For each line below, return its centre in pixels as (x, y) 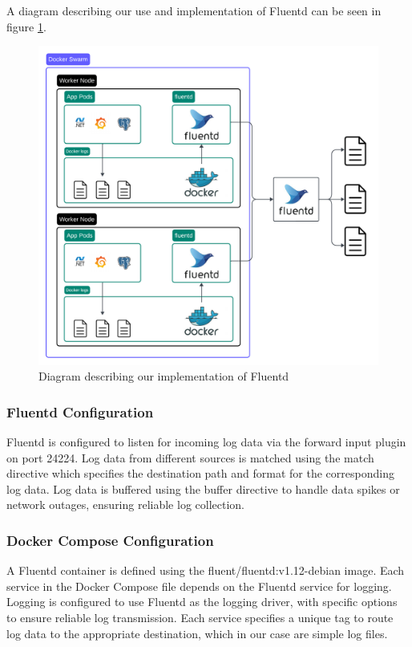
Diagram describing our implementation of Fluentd (164, 376)
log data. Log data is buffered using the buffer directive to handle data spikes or (203, 488)
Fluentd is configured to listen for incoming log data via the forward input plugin (206, 442)
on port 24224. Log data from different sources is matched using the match (190, 457)
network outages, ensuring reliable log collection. (125, 505)
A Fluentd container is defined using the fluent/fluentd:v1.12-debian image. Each (206, 570)
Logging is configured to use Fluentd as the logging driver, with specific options (202, 602)
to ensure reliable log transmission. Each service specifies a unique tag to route (200, 618)
